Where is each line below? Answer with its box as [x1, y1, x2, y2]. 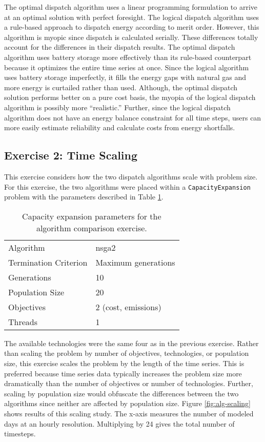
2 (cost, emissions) [95, 300, 161, 313]
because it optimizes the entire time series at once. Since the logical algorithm [4, 62, 249, 72]
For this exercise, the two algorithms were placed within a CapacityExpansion [4, 181, 251, 192]
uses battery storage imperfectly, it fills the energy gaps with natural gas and [4, 72, 246, 83]
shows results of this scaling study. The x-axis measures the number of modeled [4, 408, 254, 418]
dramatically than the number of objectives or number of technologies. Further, [4, 378, 253, 389]
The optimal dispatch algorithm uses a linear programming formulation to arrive [4, 2, 258, 12]
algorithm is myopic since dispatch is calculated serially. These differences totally [4, 31, 258, 42]
